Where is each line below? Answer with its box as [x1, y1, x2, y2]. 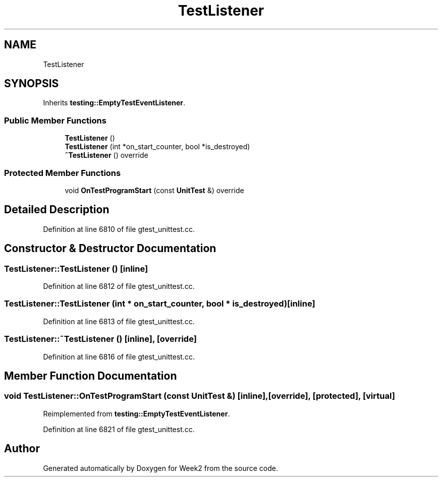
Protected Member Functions [4, 167, 121, 178]
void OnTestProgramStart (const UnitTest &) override [65, 186, 244, 195]
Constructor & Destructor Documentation [4, 242, 216, 255]
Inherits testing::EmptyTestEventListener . [43, 98, 186, 107]
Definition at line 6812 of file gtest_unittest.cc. [43, 282, 195, 290]
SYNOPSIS [4, 77, 59, 90]
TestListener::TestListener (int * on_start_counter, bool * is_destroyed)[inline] [4, 298, 315, 309]
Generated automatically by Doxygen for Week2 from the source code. [43, 463, 278, 472]
